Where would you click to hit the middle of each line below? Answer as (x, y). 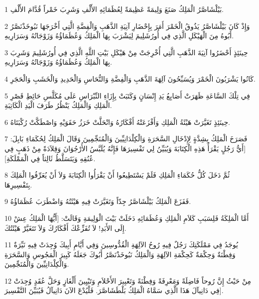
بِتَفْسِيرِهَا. (18, 184)
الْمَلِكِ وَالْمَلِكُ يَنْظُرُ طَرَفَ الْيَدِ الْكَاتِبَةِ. (58, 105)
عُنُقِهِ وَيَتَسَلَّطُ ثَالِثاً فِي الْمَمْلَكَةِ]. (50, 158)
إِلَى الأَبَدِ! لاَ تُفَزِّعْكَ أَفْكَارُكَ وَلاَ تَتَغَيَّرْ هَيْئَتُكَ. (65, 228)
